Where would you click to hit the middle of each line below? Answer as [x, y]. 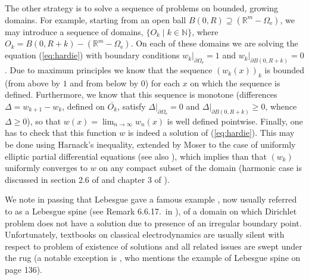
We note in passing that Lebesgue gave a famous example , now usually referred [151, 199]
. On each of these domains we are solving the [214, 43]
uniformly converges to [46, 168]
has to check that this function [61, 133]
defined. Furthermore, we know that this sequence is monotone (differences [141, 94]
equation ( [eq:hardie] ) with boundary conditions [92, 55]
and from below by [104, 83]
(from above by [32, 83]
